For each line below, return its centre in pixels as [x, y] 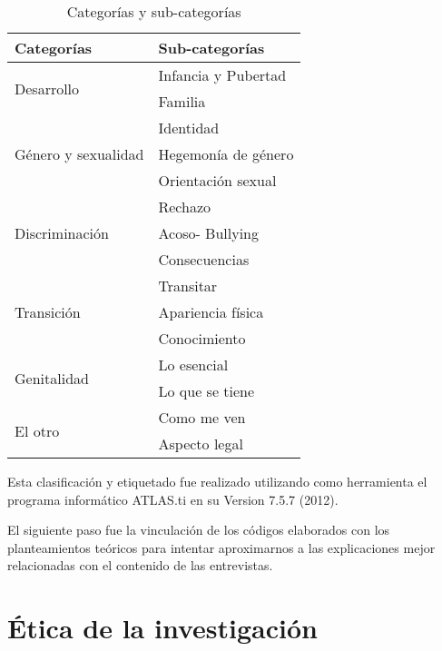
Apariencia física [211, 312]
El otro [37, 430]
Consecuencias [204, 259]
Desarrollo [47, 88]
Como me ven [202, 417]
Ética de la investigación [162, 628]
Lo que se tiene [206, 391]
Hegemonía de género [226, 154]
